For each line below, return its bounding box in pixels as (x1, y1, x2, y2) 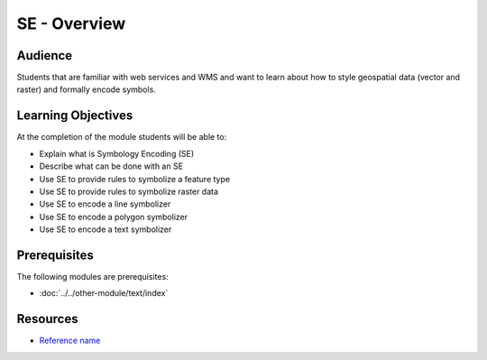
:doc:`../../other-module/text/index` (39, 288, 169, 299)
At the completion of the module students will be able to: (16, 132, 227, 143)
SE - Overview (16, 14, 126, 33)
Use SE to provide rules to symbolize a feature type (39, 173, 230, 184)
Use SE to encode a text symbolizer (39, 224, 172, 235)
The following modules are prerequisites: (16, 272, 169, 282)
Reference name (39, 335, 101, 346)
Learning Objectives (16, 108, 133, 124)
